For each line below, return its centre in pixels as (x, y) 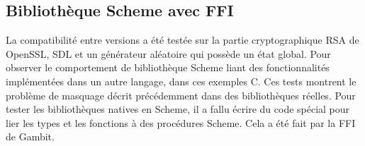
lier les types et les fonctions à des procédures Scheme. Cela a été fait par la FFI (181, 122)
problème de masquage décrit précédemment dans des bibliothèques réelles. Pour (181, 95)
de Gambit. (30, 136)
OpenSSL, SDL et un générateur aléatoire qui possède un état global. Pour (168, 53)
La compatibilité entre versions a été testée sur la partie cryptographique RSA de (182, 40)
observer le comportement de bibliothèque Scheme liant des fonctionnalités (168, 67)
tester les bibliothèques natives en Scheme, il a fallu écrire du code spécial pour (178, 109)
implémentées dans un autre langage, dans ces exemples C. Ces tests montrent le (181, 81)
